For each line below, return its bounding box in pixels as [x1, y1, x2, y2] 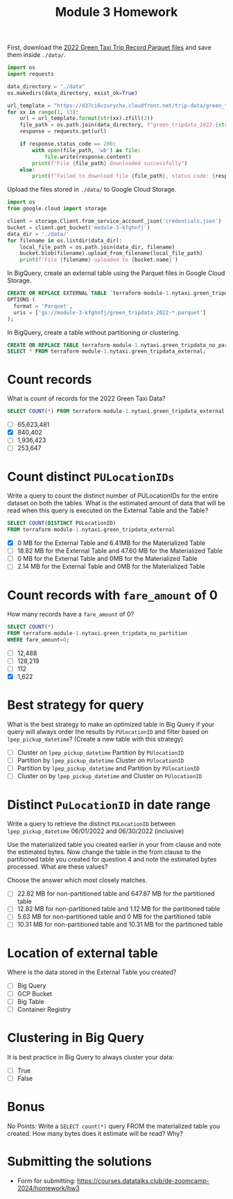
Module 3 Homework [55, 4, 178, 20]
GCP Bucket [17, 989, 52, 998]
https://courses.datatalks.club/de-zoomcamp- [77, 1176, 209, 1184]
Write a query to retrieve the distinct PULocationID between [7, 820, 175, 828]
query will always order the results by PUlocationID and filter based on [7, 728, 209, 736]
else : [19, 166, 36, 174]
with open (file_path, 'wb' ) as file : [32, 146, 141, 153]
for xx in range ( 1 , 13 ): [7, 108, 79, 115]
